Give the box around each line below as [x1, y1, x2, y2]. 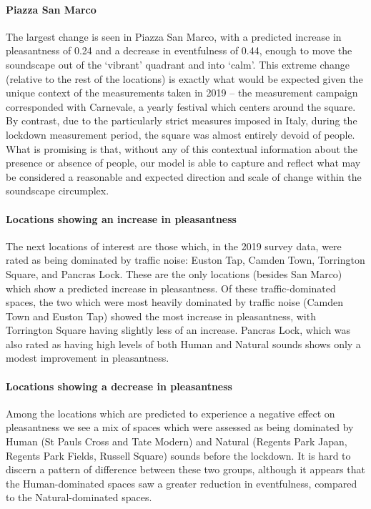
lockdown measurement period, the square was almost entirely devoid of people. [6, 127, 355, 142]
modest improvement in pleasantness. [6, 350, 169, 365]
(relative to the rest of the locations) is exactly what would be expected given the [6, 71, 363, 86]
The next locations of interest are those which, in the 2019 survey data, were [6, 238, 342, 253]
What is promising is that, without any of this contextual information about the [6, 141, 358, 156]
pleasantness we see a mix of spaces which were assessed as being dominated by [6, 420, 354, 435]
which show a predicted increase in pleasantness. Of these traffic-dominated [6, 280, 336, 295]
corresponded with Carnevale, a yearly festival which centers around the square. [6, 99, 356, 114]
